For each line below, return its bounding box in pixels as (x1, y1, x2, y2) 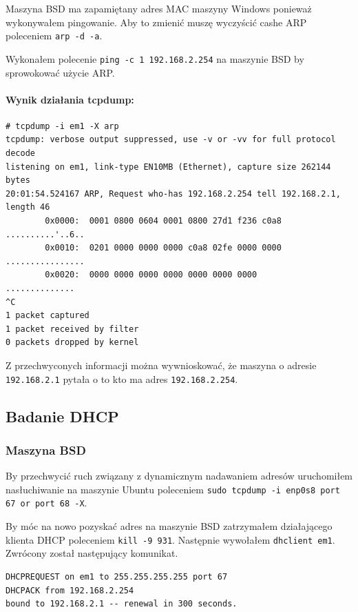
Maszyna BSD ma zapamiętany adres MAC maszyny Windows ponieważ (6, 1, 312, 15)
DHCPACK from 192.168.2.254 (6, 585, 134, 595)
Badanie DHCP (6, 405, 119, 426)
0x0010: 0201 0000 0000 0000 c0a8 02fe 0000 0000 (45, 243, 282, 253)
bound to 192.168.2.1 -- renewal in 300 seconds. (6, 599, 238, 609)
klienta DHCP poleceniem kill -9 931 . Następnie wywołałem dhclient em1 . (6, 532, 335, 546)
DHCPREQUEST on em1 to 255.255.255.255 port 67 (6, 571, 228, 582)
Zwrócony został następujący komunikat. (6, 546, 178, 560)
